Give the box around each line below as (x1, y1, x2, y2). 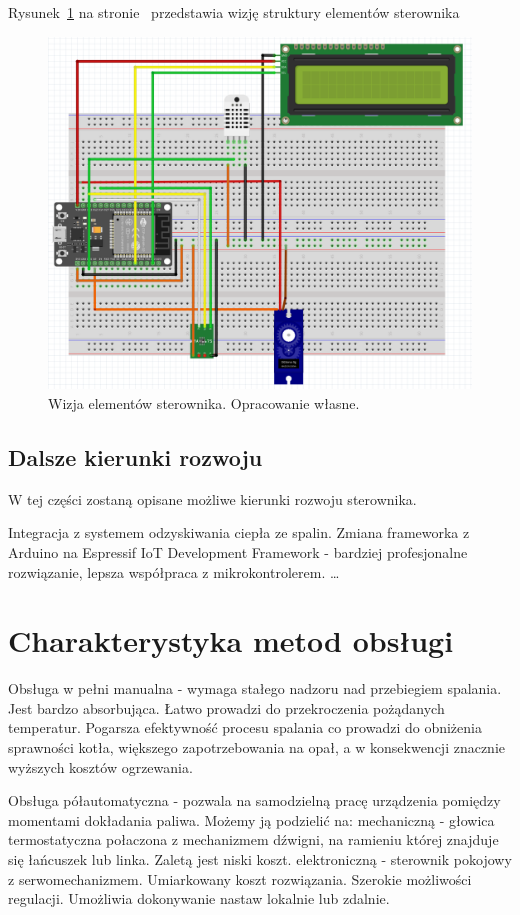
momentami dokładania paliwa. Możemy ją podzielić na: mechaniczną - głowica (8, 809, 495, 830)
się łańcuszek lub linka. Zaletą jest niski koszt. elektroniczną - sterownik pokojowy (8, 849, 512, 870)
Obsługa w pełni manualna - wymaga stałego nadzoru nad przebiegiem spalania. (8, 678, 502, 699)
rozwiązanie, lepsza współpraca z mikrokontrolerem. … (8, 561, 340, 582)
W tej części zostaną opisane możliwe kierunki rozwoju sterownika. (8, 488, 417, 509)
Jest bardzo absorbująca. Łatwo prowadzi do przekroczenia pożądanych (8, 697, 445, 718)
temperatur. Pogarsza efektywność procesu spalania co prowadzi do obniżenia (8, 717, 482, 738)
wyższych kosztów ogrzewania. (8, 756, 193, 777)
